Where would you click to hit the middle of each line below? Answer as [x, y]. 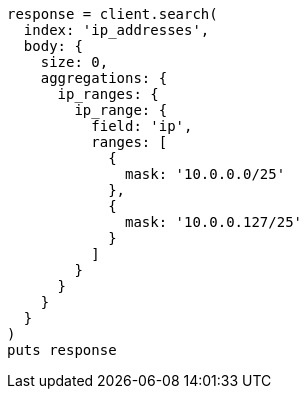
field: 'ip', [142, 126]
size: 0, [74, 62]
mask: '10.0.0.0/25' [205, 174]
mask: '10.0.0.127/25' [214, 222]
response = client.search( [112, 14]
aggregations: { [104, 78]
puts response [62, 350]
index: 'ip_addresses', [116, 30]
